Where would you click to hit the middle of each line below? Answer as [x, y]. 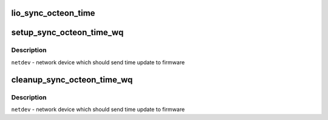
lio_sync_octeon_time [53, 13]
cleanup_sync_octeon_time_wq [72, 80]
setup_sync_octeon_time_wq [67, 32]
